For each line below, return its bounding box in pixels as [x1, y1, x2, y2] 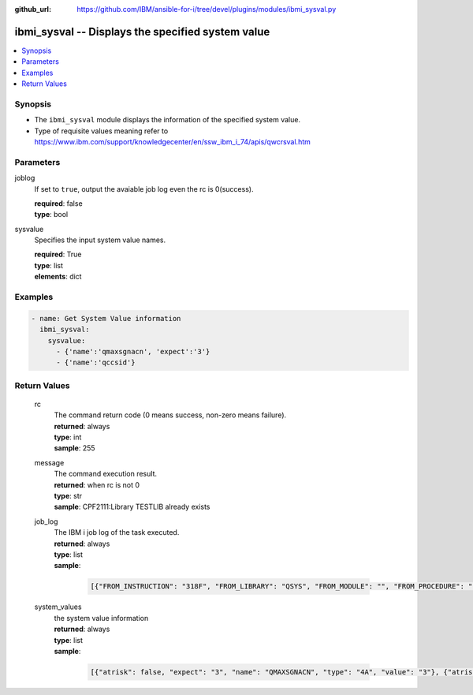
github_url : [14, 5, 51, 13]
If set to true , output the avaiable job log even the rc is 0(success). [34, 184, 254, 193]
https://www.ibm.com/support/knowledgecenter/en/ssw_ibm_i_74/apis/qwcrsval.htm [34, 137, 311, 146]
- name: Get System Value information [31, 314, 181, 323]
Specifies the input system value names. [34, 235, 166, 245]
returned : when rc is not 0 [54, 480, 140, 489]
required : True [34, 249, 82, 260]
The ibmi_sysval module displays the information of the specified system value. [34, 115, 301, 125]
